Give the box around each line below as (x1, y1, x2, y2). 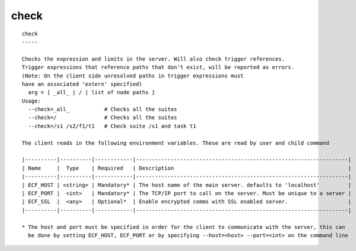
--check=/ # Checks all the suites (28, 114, 177, 121)
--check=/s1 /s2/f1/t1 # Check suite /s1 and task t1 (28, 122, 197, 129)
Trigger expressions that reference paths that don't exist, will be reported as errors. (22, 64, 295, 71)
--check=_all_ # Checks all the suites (28, 106, 177, 113)
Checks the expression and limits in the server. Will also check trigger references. (22, 55, 285, 62)
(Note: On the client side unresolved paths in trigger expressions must (22, 72, 244, 79)
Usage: (22, 97, 41, 104)
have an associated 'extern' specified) (22, 80, 143, 87)
